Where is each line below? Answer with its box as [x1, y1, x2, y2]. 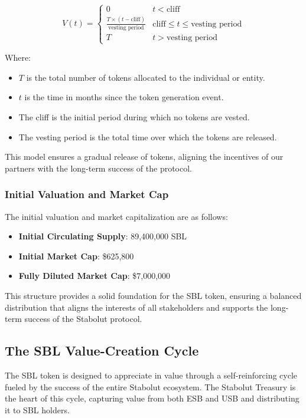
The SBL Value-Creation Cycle [5, 341, 199, 360]
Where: [5, 51, 31, 64]
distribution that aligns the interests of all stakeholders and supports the [5, 301, 268, 313]
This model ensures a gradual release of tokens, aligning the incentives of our [5, 150, 284, 163]
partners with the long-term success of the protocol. [5, 162, 193, 174]
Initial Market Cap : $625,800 [18, 249, 134, 262]
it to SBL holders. [5, 403, 70, 416]
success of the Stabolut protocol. [24, 312, 142, 325]
